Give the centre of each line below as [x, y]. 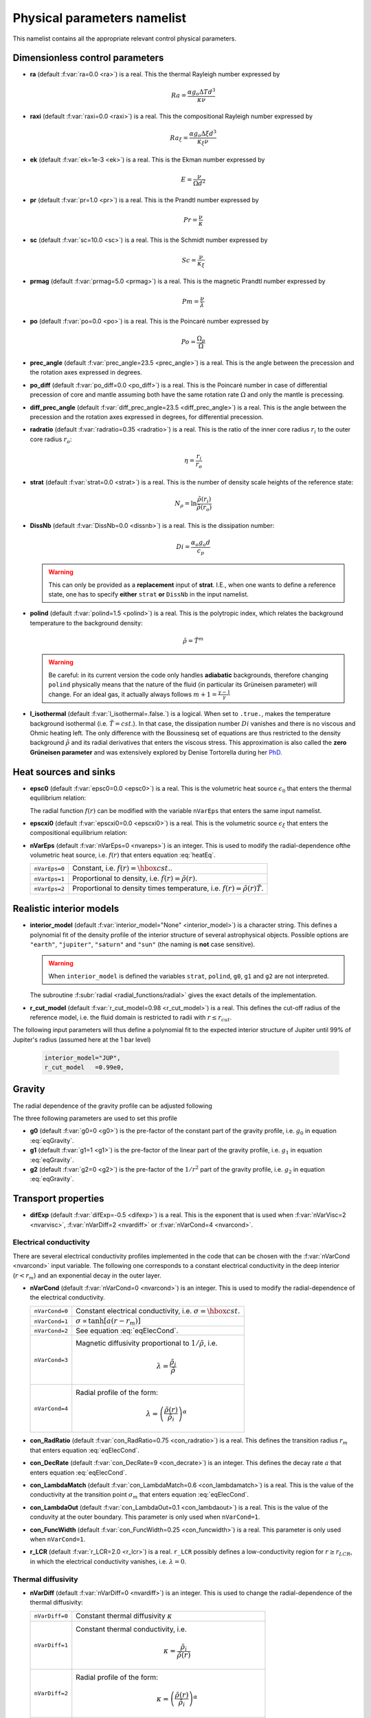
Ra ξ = [179, 139]
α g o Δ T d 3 [201, 92]
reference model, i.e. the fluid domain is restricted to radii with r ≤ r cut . [131, 1018]
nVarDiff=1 [51, 1645]
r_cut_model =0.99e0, [85, 1068]
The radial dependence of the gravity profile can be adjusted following [112, 1106]
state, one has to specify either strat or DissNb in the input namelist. [148, 594]
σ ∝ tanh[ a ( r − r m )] [108, 1322]
